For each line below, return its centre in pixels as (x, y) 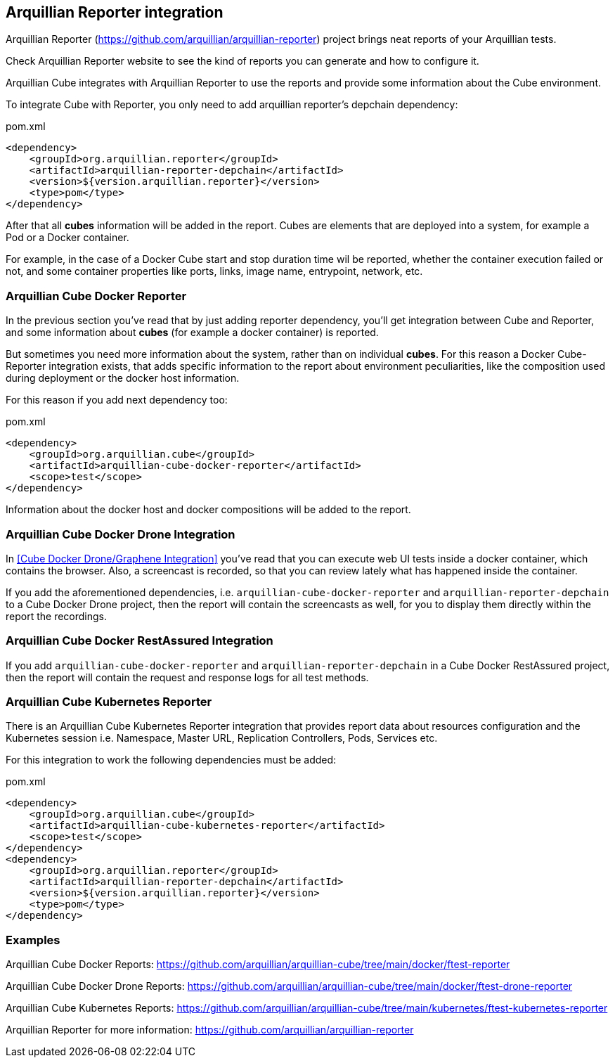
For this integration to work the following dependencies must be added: (171, 760)
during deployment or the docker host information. (123, 378)
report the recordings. (57, 616)
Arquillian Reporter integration (115, 12)
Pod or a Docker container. (67, 238)
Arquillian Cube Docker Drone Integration (121, 534)
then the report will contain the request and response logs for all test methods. (187, 677)
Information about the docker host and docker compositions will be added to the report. (208, 510)
